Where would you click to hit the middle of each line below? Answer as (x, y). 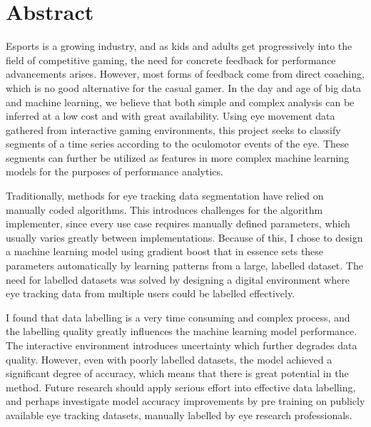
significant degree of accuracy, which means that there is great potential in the (177, 373)
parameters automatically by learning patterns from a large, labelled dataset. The (184, 266)
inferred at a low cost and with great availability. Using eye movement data (171, 116)
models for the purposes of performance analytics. (115, 171)
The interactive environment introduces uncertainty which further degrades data (182, 345)
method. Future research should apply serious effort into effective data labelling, (181, 387)
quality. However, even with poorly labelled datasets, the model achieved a (169, 359)
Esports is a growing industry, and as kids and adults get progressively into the (179, 46)
